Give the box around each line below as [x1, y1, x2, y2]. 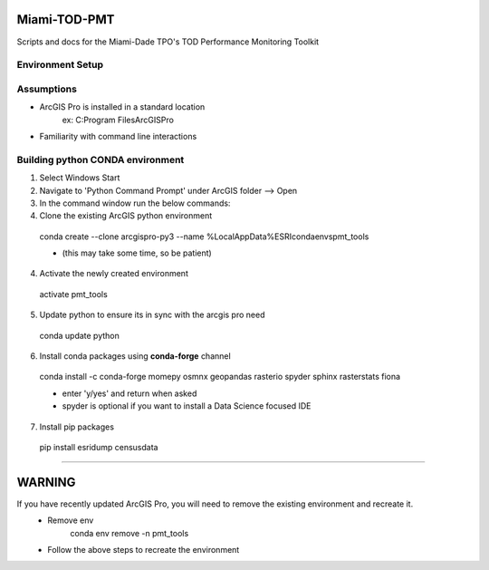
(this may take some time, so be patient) [62, 247, 212, 258]
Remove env [47, 515, 94, 526]
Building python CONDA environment [16, 153, 185, 166]
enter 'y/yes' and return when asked [62, 388, 197, 399]
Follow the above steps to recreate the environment [47, 545, 240, 556]
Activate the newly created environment [39, 268, 189, 279]
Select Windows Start [39, 172, 120, 183]
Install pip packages [39, 421, 115, 432]
